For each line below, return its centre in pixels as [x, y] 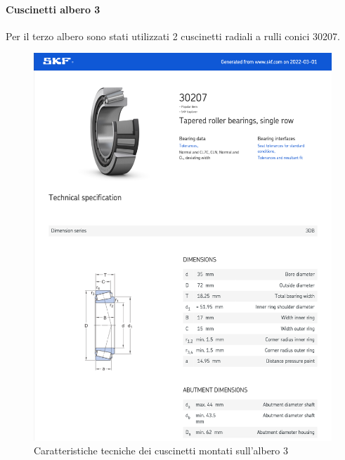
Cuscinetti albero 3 [53, 9]
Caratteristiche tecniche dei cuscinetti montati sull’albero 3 [161, 450]
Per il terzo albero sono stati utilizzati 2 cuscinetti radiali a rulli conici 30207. [173, 36]
